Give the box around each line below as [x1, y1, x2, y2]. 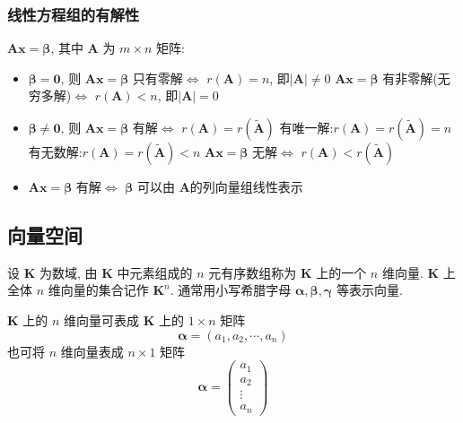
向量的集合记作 [60, 281, 149, 299]
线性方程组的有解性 [7, 3, 140, 25]
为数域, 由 [39, 263, 98, 281]
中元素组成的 [117, 263, 193, 281]
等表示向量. [336, 281, 403, 299]
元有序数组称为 [208, 263, 297, 281]
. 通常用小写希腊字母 [170, 281, 292, 299]
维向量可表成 [64, 310, 140, 329]
